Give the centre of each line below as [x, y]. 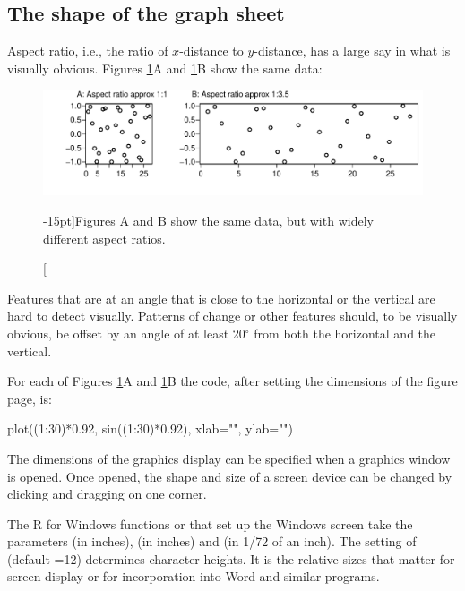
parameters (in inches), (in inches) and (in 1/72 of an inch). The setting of [212, 541]
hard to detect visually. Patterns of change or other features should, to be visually [232, 316]
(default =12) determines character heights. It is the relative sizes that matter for [231, 558]
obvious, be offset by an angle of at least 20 [126, 333]
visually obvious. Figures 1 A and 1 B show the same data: [165, 68]
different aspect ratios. [104, 238]
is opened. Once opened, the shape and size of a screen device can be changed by [230, 476]
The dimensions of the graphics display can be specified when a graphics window [229, 458]
